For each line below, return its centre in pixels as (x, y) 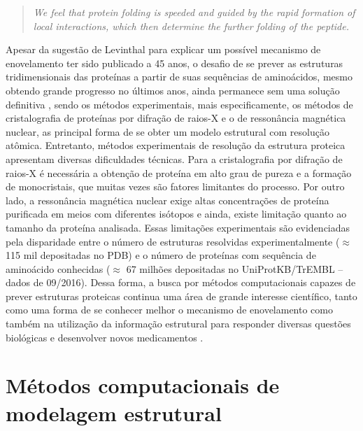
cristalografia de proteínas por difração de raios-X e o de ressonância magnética (176, 118)
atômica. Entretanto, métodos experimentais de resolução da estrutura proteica (176, 145)
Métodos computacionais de (143, 385)
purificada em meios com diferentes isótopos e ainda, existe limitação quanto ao (176, 214)
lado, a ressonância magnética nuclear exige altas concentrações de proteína (168, 200)
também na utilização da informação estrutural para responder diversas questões (178, 324)
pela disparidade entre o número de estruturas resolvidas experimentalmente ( (173, 241)
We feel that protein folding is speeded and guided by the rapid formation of (194, 12)
